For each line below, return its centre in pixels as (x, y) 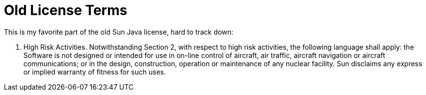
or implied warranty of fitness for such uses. (95, 72)
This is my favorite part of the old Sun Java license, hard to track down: (119, 32)
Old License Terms (66, 10)
